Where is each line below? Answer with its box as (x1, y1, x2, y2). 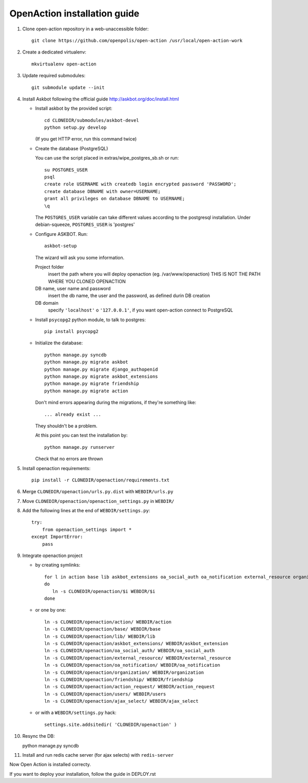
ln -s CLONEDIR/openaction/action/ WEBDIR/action (44, 619, 172, 625)
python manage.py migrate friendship (44, 381, 140, 387)
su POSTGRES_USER (44, 167, 88, 172)
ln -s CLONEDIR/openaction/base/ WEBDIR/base (44, 626, 161, 632)
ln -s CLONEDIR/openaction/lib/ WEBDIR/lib (44, 633, 156, 639)
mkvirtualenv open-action (31, 61, 97, 67)
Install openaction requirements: (22, 465, 91, 471)
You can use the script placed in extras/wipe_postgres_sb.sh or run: (35, 155, 179, 161)
